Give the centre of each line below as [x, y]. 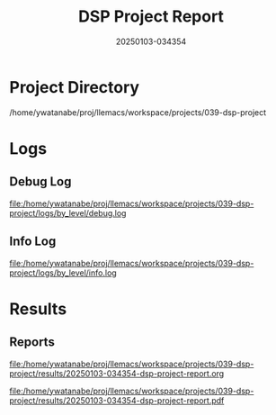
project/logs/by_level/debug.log [68, 212]
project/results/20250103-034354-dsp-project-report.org [117, 373]
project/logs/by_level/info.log [63, 273]
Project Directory [75, 87]
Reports [32, 343]
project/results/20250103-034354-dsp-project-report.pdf [117, 400]
